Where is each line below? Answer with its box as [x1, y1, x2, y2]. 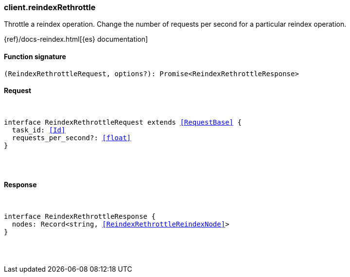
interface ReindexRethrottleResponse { [4, 212, 156, 221]
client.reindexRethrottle [4, 2, 96, 12]
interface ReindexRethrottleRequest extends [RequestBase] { [4, 118, 242, 126]
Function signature [4, 52, 66, 61]
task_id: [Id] [12, 126, 66, 134]
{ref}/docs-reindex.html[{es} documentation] [4, 35, 148, 44]
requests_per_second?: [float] [12, 133, 131, 142]
